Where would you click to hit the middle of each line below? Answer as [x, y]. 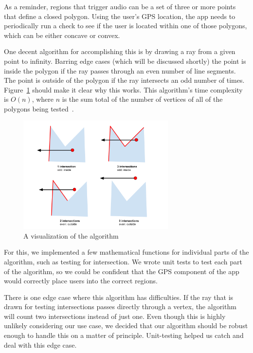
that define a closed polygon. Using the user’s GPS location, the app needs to [120, 16]
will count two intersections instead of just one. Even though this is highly [115, 316]
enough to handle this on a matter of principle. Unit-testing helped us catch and [124, 335]
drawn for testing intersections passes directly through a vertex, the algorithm [120, 307]
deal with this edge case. [40, 344]
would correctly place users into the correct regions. [81, 281]
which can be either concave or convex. [62, 35]
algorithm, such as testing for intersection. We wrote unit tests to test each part [123, 261]
